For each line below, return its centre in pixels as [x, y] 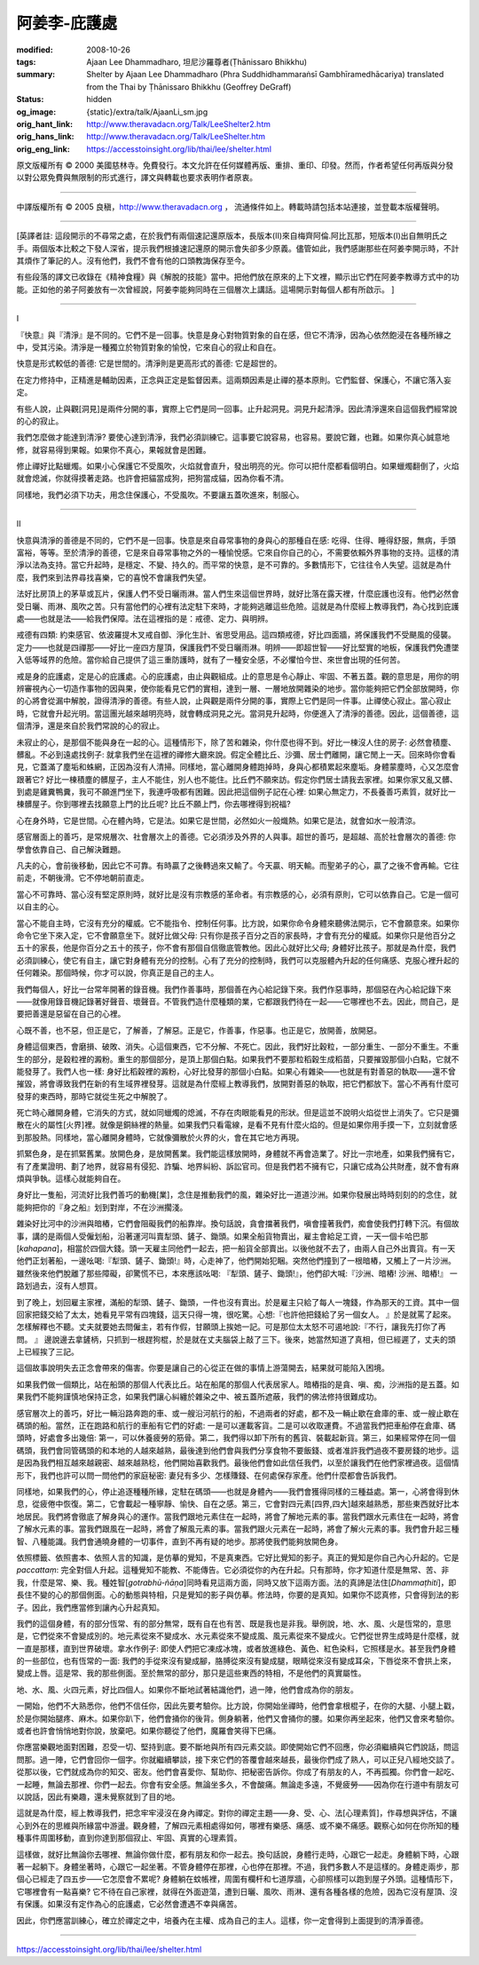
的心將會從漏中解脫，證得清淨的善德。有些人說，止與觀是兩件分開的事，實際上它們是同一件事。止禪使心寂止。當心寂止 [234, 701]
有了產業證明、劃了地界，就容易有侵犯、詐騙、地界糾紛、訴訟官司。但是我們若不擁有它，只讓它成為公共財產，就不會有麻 [238, 1166]
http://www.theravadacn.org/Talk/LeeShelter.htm [176, 137]
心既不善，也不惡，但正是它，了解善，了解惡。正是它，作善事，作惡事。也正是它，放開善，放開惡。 [199, 1030]
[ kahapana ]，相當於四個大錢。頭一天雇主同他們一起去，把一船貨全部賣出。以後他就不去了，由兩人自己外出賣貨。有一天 [236, 1248]
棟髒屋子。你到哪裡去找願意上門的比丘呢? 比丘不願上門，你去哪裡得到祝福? [154, 804]
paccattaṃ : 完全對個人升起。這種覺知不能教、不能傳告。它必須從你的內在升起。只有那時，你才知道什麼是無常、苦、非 [233, 1570]
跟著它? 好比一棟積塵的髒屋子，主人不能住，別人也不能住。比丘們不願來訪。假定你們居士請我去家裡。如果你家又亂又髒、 [237, 779]
